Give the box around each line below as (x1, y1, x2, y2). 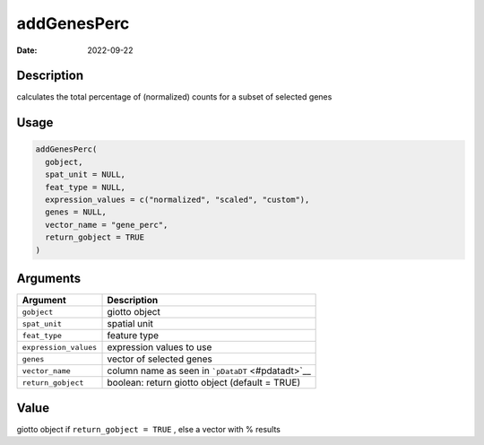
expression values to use (107, 341, 212, 353)
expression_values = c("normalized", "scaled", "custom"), (45, 195, 310, 205)
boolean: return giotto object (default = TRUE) (107, 377, 301, 389)
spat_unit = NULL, (45, 170, 125, 179)
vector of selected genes (107, 353, 212, 365)
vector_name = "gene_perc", (45, 220, 169, 230)
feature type (107, 329, 160, 342)
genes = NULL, (45, 207, 108, 217)
